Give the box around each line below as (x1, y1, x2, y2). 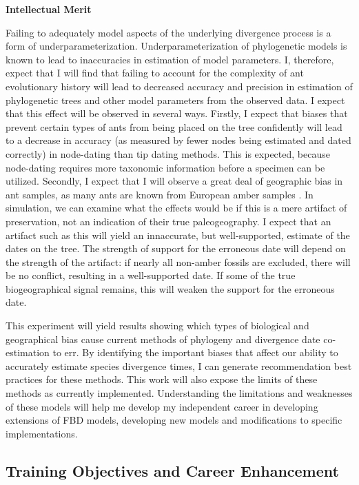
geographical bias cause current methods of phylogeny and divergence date (6, 331, 320, 346)
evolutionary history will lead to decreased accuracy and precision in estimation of (6, 79, 353, 93)
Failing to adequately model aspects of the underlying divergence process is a (6, 25, 331, 39)
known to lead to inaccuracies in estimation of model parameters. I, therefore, (6, 52, 334, 66)
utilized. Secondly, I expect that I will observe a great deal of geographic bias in (6, 174, 343, 188)
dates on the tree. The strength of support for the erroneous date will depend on (6, 241, 346, 256)
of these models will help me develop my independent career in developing (6, 399, 318, 413)
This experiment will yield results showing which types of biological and (6, 318, 309, 333)
